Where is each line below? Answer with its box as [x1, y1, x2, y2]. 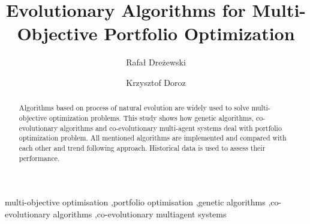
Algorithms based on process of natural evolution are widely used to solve [19, 103, 249, 113]
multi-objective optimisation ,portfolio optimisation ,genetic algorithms [5, 196, 266, 208]
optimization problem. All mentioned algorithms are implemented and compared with [19, 133, 287, 143]
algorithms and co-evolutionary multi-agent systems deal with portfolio [60, 123, 282, 133]
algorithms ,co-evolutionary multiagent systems [53, 207, 227, 220]
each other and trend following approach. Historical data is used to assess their [19, 142, 266, 153]
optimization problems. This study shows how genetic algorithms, [49, 112, 254, 123]
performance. [19, 153, 60, 163]
